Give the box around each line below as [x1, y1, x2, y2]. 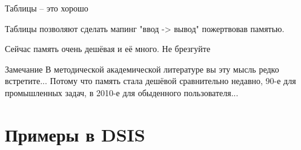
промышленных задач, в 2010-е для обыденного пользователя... [5, 86, 239, 99]
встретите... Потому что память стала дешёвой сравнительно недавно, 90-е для [5, 74, 296, 87]
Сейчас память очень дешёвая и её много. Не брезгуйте [5, 42, 211, 55]
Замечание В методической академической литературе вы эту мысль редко [5, 62, 279, 75]
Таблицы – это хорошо [5, 2, 88, 14]
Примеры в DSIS [5, 122, 145, 146]
